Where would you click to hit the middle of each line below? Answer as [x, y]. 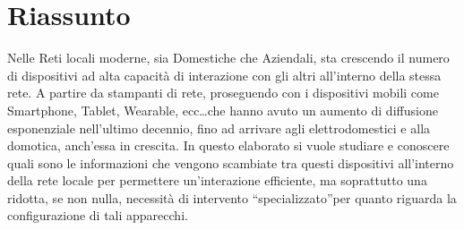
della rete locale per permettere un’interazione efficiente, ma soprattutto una [217, 180]
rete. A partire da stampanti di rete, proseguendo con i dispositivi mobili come [223, 93]
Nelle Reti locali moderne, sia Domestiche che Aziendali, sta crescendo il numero [228, 58]
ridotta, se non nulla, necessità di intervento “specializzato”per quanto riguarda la [232, 197]
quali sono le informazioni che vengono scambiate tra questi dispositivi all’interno [231, 162]
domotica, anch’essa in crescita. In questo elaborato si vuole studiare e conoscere [228, 145]
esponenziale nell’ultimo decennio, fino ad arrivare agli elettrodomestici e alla [219, 128]
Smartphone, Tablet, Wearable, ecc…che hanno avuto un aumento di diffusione [223, 110]
